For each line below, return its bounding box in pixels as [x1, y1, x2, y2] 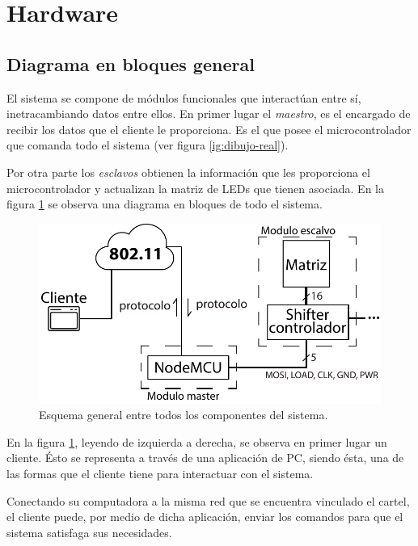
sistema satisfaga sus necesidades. [6, 523, 172, 540]
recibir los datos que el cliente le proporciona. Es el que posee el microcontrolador [6, 120, 412, 137]
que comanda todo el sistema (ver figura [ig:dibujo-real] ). [6, 136, 289, 153]
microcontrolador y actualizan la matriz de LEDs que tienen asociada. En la [6, 179, 384, 196]
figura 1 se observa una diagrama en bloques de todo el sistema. [6, 195, 323, 212]
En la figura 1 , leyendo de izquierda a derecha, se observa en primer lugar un [6, 433, 387, 450]
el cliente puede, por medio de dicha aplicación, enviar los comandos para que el [6, 508, 403, 525]
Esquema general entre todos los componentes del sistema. [39, 406, 328, 423]
